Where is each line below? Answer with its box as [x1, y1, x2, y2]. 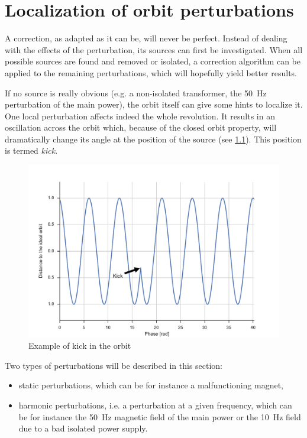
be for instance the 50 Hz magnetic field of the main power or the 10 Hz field [18, 410, 301, 423]
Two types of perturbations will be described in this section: [5, 359, 223, 371]
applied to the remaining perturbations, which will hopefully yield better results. [5, 66, 298, 79]
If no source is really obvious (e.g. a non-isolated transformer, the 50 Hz [5, 86, 267, 99]
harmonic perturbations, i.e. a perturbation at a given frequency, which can [18, 398, 292, 411]
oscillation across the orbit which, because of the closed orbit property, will [5, 121, 277, 134]
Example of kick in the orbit [28, 339, 131, 352]
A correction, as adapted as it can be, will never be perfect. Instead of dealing [5, 32, 287, 44]
